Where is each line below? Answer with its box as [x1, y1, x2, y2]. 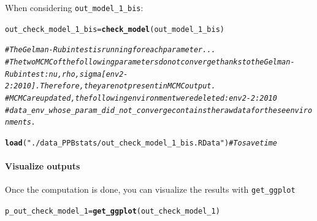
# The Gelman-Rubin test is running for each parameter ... [5, 45, 216, 55]
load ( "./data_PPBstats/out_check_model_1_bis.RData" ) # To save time [5, 138, 277, 147]
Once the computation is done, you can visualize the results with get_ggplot [5, 183, 296, 196]
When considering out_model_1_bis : [5, 1, 143, 14]
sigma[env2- [79, 69, 128, 79]
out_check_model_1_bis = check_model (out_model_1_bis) [5, 25, 224, 34]
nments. [5, 118, 36, 127]
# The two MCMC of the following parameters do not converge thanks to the [5, 57, 264, 66]
